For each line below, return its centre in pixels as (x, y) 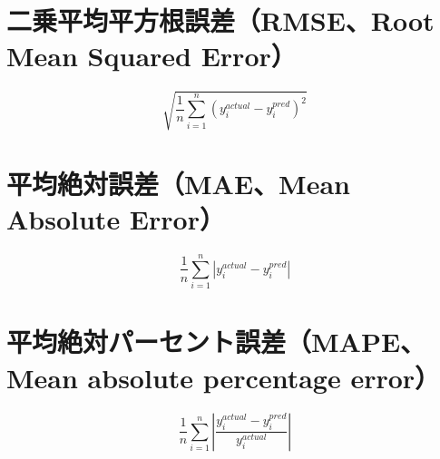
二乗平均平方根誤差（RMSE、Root (220, 20)
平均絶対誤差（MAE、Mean (178, 184)
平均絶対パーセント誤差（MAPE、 (216, 342)
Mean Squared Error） (152, 56)
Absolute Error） (116, 219)
